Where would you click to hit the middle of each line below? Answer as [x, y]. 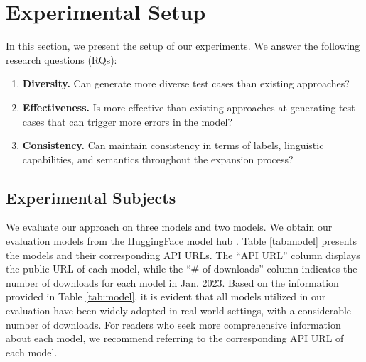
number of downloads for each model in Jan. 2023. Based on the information [172, 282]
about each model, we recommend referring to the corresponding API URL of [175, 338]
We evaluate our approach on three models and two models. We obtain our [169, 227]
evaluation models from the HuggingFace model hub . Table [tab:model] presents [182, 241]
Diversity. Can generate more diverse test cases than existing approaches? [186, 83]
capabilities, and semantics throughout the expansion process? [158, 159]
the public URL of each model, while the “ [98, 269]
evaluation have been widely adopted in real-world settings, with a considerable [179, 311]
